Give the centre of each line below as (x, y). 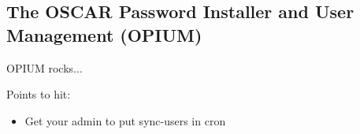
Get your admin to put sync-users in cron (125, 120)
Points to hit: (39, 94)
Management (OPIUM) (104, 34)
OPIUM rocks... (45, 67)
